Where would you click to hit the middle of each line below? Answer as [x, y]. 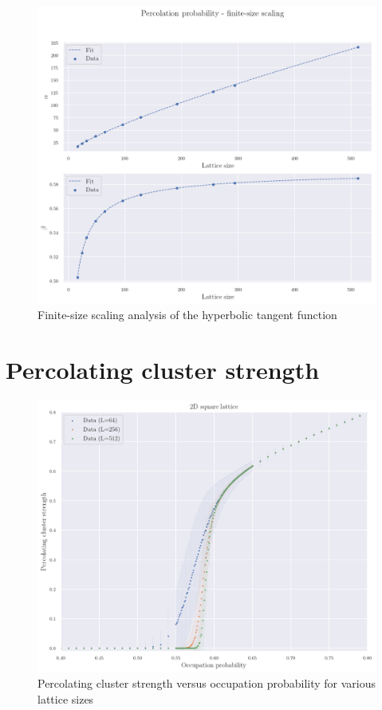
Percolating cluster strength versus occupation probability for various [207, 683]
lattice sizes [66, 698]
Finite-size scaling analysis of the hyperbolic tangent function [187, 315]
